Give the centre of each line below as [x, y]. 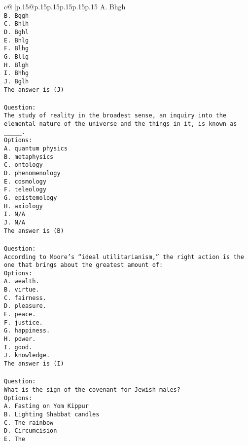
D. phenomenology [32, 173]
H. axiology [23, 206]
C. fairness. [25, 298]
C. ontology [23, 165]
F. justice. [23, 322]
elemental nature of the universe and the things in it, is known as [121, 124]
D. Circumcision [31, 431]
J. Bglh [17, 81]
